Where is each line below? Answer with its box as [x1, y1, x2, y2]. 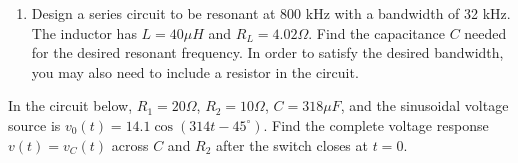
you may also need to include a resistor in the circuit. [31, 61, 359, 82]
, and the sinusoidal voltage [340, 95, 509, 116]
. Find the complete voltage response [263, 114, 489, 135]
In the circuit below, [8, 95, 133, 116]
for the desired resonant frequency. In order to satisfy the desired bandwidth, [31, 42, 504, 63]
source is [8, 114, 61, 135]
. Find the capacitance [308, 22, 445, 43]
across [111, 134, 149, 155]
